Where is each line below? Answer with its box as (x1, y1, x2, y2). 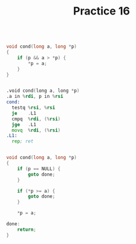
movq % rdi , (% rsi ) (11, 127, 61, 133)
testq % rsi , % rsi (11, 104, 56, 111)
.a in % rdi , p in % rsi (6, 94, 63, 100)
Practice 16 (73, 4, 130, 18)
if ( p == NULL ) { (17, 165, 61, 172)
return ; (17, 226, 36, 233)
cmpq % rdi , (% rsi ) (11, 116, 61, 122)
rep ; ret (11, 138, 34, 144)
